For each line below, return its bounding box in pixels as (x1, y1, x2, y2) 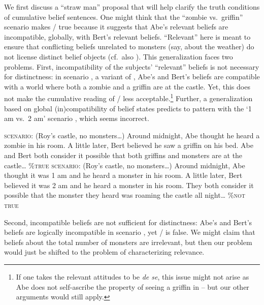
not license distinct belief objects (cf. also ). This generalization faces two (4, 51, 233, 62)
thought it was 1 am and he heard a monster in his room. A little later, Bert (4, 170, 243, 180)
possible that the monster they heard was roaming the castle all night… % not (4, 190, 245, 200)
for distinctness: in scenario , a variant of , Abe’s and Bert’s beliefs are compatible (4, 71, 260, 82)
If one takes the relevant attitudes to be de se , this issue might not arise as (16, 271, 249, 282)
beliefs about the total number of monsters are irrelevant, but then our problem (4, 236, 252, 247)
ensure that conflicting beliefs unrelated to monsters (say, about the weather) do (4, 41, 254, 52)
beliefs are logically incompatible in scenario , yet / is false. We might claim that (4, 227, 255, 237)
